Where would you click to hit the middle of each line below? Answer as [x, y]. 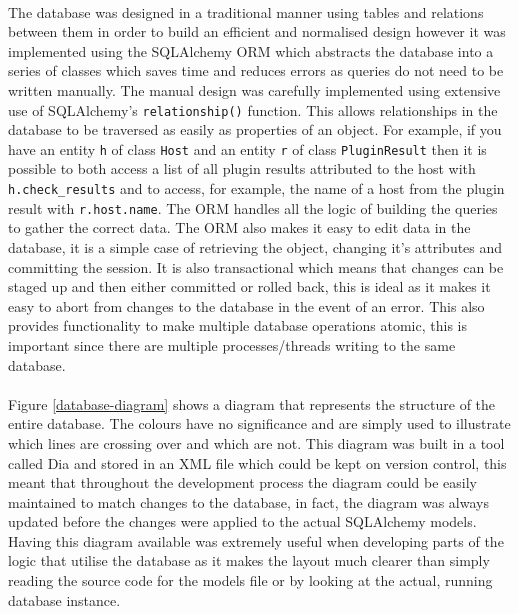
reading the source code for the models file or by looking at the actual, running [250, 580]
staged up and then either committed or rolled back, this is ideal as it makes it [249, 286]
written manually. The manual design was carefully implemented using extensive [254, 89]
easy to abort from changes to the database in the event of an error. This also [246, 305]
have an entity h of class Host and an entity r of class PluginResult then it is [247, 148]
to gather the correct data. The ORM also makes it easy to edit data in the [239, 227]
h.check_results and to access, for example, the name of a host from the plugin [256, 188]
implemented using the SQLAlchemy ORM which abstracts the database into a [251, 50]
